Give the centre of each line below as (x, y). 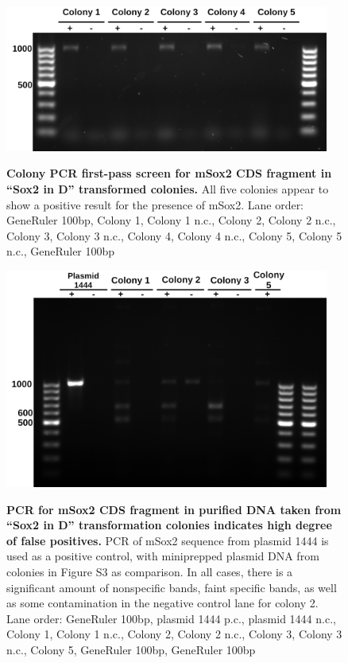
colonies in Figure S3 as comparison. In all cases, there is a (150, 572)
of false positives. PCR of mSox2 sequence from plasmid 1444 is (168, 540)
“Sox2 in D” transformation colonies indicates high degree (169, 525)
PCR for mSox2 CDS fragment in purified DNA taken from (174, 509)
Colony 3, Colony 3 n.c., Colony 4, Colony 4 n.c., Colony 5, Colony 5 (174, 235)
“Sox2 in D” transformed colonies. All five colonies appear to (168, 188)
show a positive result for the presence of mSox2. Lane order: (155, 204)
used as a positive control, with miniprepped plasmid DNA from (163, 556)
